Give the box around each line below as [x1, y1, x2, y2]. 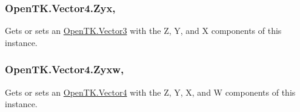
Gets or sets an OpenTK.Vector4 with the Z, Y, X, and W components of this [5, 85, 296, 98]
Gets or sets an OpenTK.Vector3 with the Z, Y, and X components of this [5, 24, 282, 37]
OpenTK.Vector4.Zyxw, [5, 62, 124, 77]
